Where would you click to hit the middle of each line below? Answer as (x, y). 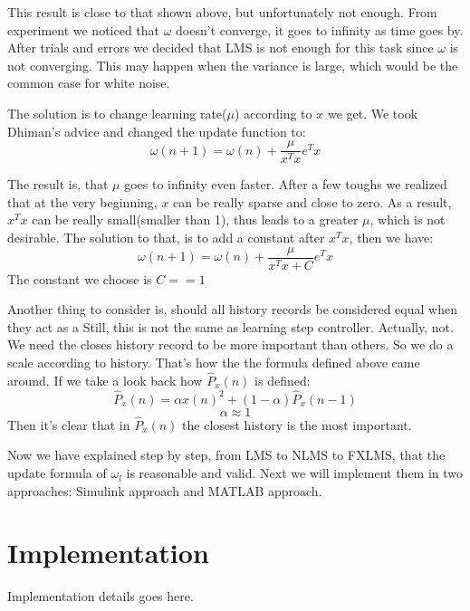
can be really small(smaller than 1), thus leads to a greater (195, 220)
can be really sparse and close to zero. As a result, (312, 201)
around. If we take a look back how (105, 380)
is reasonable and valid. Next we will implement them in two (295, 473)
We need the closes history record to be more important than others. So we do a (230, 344)
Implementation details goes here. (101, 596)
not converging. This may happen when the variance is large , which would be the (233, 65)
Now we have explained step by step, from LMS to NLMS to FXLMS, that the (226, 455)
